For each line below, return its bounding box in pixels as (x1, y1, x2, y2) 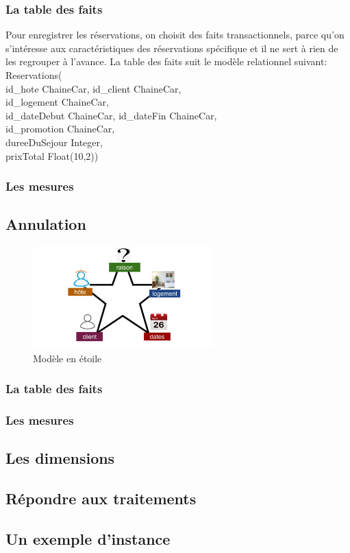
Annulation (5, 213, 86, 235)
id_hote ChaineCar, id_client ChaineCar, (5, 81, 182, 95)
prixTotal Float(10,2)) (5, 148, 99, 163)
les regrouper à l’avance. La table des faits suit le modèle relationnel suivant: (5, 54, 327, 69)
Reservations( (5, 68, 62, 82)
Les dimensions (5, 447, 115, 469)
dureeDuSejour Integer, (5, 134, 103, 149)
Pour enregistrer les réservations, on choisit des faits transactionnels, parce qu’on (5, 27, 345, 42)
